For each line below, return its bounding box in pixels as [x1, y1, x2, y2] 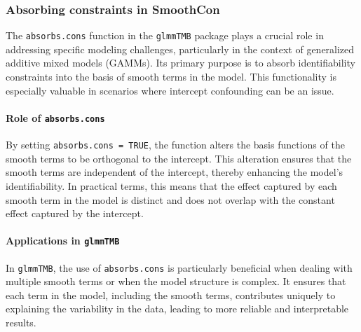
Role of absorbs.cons [6, 110, 105, 125]
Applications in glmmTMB [6, 233, 120, 248]
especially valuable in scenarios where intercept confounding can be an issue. [6, 83, 334, 97]
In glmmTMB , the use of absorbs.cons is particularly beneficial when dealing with [6, 260, 353, 275]
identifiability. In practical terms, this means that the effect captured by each [6, 178, 337, 193]
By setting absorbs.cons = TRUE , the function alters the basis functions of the [6, 137, 345, 152]
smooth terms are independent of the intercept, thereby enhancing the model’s [6, 165, 343, 179]
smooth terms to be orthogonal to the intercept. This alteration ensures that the [6, 151, 352, 165]
